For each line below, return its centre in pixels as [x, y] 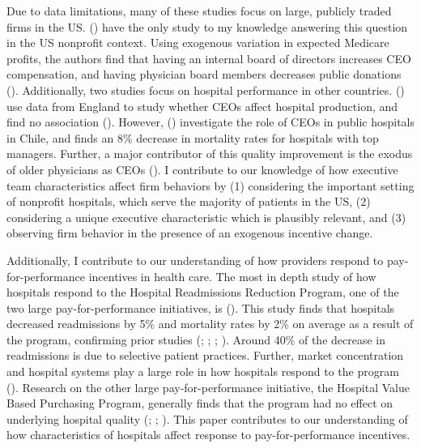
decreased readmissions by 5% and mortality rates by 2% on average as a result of [210, 324]
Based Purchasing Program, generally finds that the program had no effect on [200, 403]
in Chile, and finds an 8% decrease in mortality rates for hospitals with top [193, 137]
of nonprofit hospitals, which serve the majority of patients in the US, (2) [189, 201]
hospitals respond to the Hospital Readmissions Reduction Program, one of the [203, 292]
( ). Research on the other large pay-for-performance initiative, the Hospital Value [208, 387]
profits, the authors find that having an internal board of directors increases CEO [209, 58]
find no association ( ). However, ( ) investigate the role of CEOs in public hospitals [210, 122]
